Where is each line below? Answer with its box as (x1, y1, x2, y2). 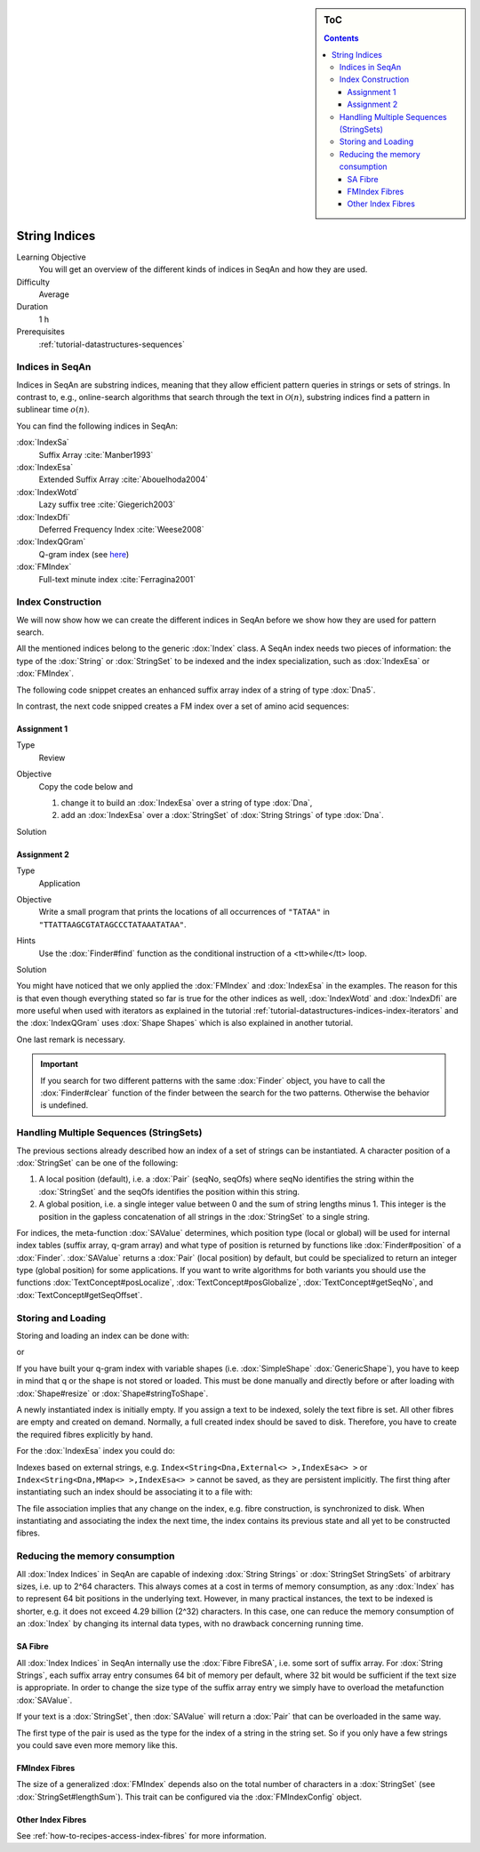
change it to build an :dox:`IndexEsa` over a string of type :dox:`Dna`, (60, 798, 313, 808)
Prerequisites (16, 326, 66, 337)
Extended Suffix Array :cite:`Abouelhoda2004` (38, 474, 209, 485)
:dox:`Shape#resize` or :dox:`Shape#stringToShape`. (16, 1388, 209, 1399)
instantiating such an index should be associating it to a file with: (16, 1487, 253, 1497)
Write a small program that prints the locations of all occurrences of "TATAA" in (38, 907, 331, 918)
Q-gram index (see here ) (38, 549, 130, 559)
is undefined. (40, 1100, 89, 1110)
